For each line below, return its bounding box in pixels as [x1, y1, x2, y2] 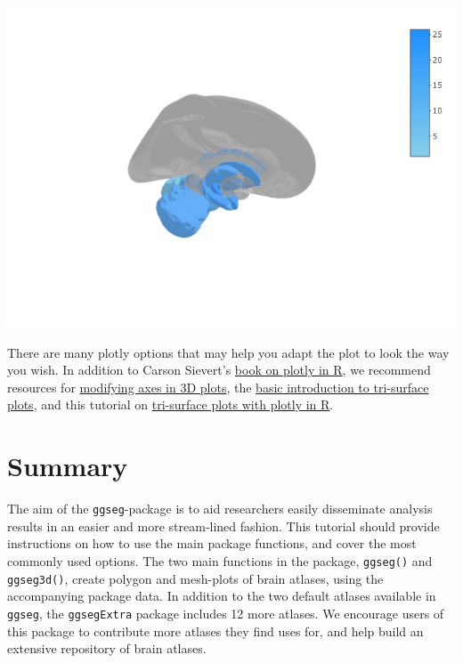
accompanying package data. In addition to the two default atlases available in [7, 586, 436, 605]
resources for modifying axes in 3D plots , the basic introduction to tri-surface [7, 377, 429, 396]
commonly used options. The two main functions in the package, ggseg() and [7, 551, 433, 570]
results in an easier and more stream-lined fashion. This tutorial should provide [7, 516, 440, 535]
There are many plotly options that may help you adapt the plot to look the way [7, 343, 450, 361]
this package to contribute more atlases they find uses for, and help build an [7, 621, 424, 640]
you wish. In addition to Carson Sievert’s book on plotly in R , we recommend [7, 360, 431, 379]
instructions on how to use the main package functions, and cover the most [7, 534, 417, 553]
